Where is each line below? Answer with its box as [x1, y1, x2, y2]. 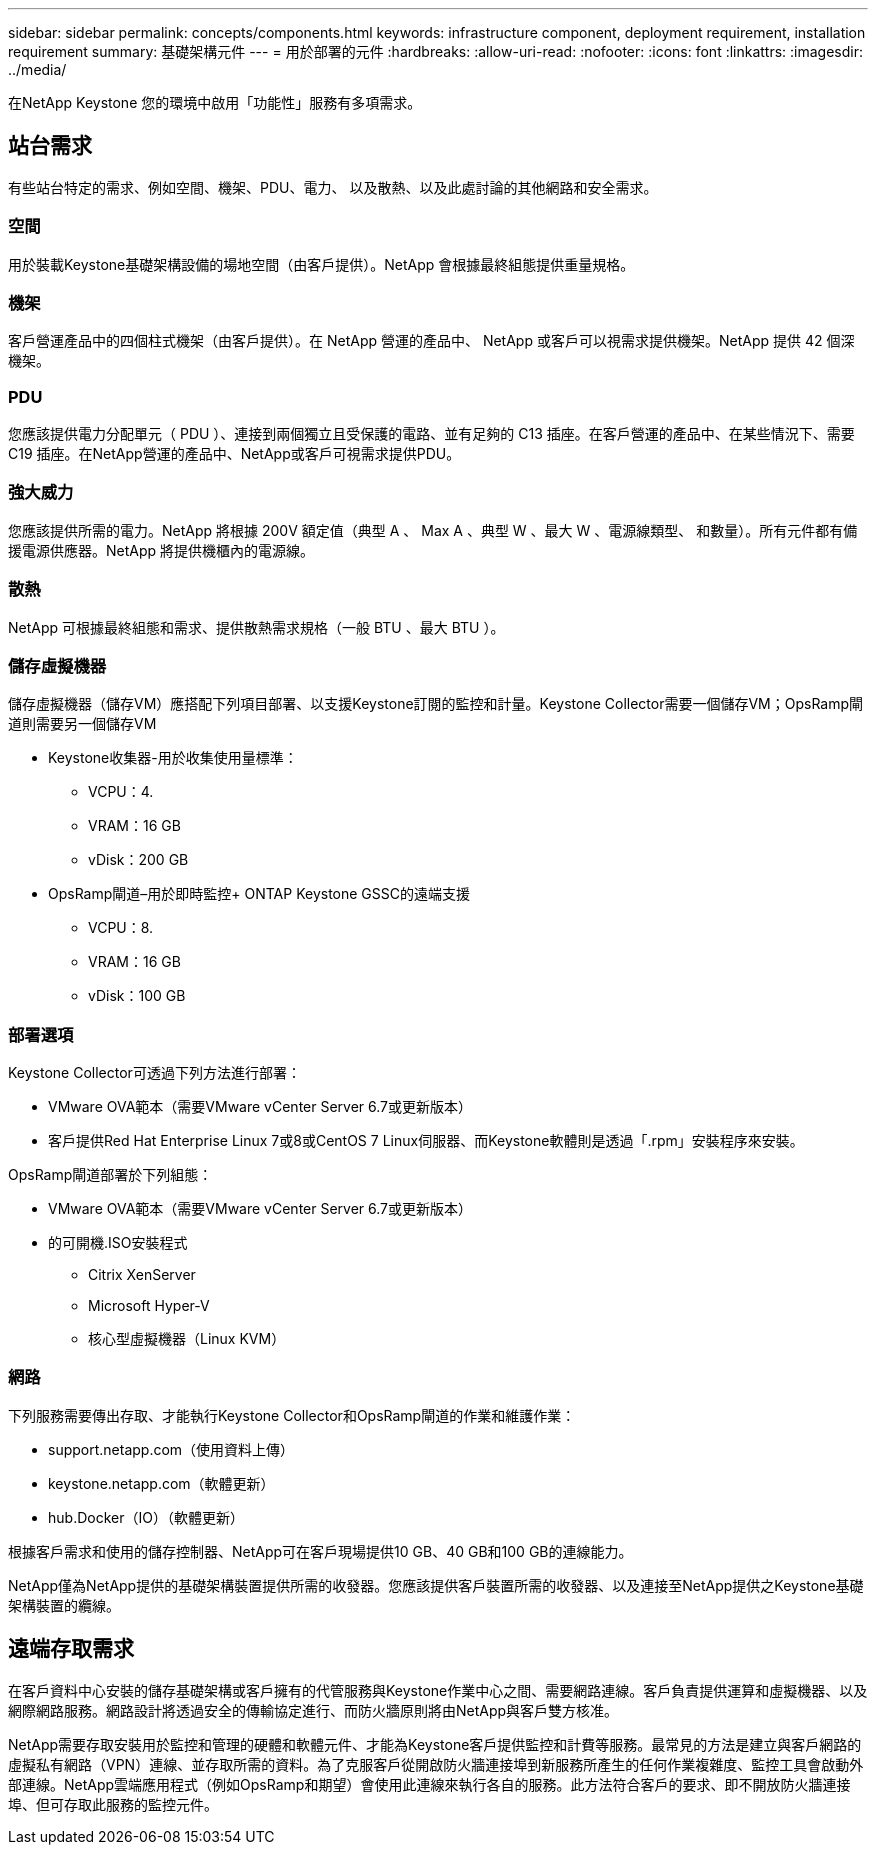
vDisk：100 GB [88, 987, 186, 1005]
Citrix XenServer [88, 1266, 196, 1284]
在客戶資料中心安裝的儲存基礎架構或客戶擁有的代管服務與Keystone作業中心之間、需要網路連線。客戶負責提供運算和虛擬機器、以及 [8, 1681, 868, 1699]
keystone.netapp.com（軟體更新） [48, 1474, 275, 1492]
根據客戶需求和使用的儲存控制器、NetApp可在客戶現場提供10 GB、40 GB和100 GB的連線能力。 [8, 1542, 633, 1560]
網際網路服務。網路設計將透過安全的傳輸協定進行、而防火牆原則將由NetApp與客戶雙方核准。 [8, 1701, 619, 1719]
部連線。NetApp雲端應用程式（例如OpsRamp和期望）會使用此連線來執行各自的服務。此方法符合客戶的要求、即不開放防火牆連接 [8, 1775, 851, 1793]
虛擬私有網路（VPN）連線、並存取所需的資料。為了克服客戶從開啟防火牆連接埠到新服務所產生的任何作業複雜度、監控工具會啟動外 [8, 1755, 864, 1773]
